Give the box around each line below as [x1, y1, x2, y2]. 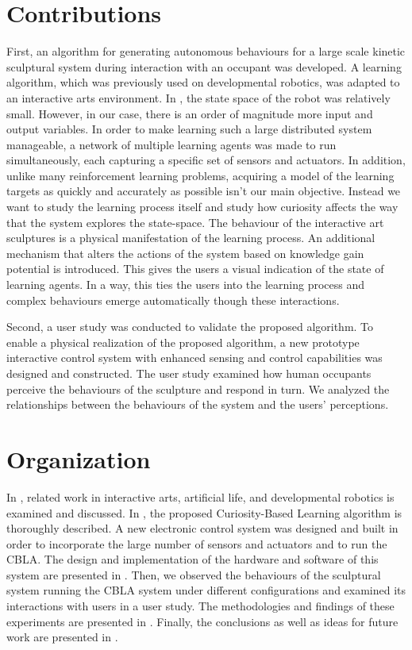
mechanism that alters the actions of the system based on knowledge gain [6, 244, 364, 261]
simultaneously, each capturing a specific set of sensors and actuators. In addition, [6, 152, 406, 168]
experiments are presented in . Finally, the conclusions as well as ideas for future [6, 613, 399, 629]
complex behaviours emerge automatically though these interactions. [6, 291, 340, 308]
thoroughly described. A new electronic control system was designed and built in [6, 520, 399, 537]
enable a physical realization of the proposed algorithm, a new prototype [6, 333, 360, 350]
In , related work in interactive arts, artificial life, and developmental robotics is [6, 488, 395, 505]
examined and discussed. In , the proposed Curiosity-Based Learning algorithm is [6, 504, 402, 521]
